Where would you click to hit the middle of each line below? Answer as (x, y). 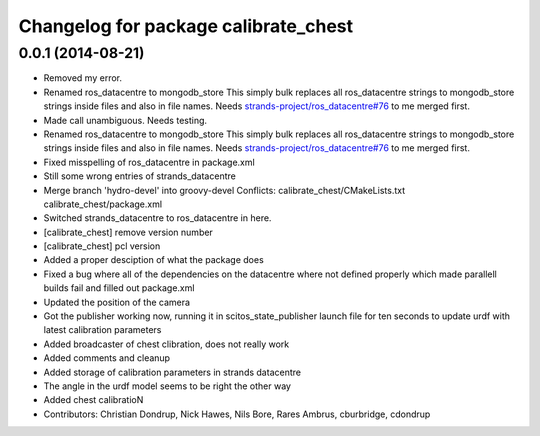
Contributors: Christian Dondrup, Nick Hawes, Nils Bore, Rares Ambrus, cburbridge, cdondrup (237, 414)
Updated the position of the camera (116, 302)
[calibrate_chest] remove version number (128, 232)
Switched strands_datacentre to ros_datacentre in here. (157, 218)
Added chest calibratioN (93, 400)
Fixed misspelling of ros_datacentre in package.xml (149, 162)
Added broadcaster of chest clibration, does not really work (166, 344)
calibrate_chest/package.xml (103, 204)
